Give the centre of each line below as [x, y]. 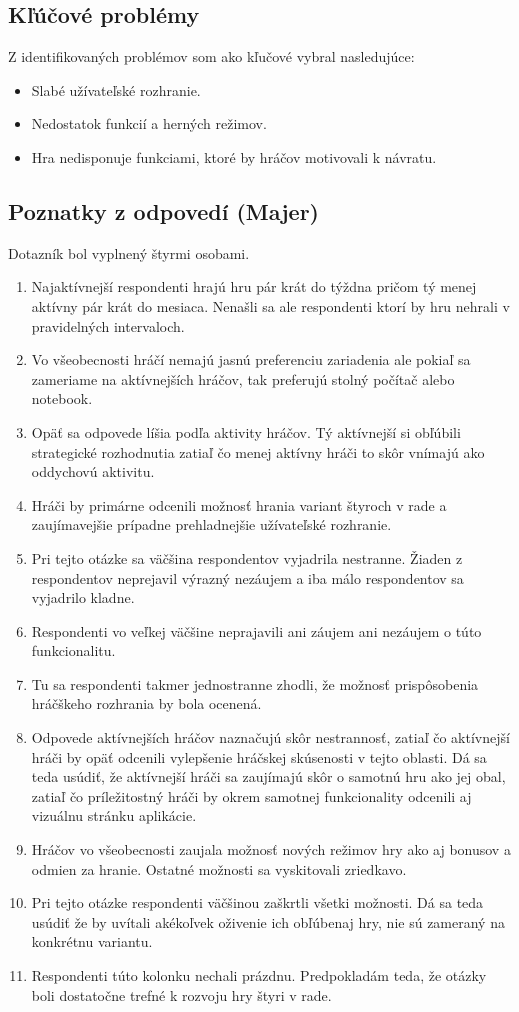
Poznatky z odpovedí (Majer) [163, 210]
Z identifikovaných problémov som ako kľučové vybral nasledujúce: [211, 56]
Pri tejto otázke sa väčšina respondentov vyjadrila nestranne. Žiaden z [247, 557]
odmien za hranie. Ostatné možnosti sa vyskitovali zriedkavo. [219, 868]
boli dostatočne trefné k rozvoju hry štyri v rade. [181, 994]
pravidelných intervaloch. [108, 325]
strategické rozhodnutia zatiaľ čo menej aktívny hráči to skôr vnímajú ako [258, 451]
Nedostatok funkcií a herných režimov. [149, 123]
